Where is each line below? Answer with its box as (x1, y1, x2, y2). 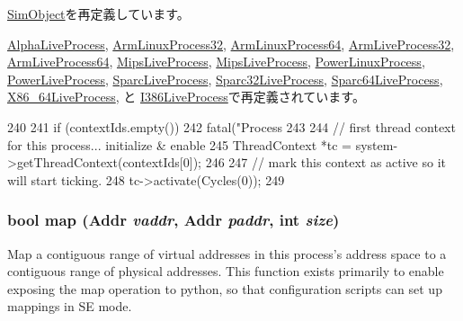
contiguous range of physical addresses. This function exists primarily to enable (7, 262, 444, 281)
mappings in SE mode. (7, 297, 132, 316)
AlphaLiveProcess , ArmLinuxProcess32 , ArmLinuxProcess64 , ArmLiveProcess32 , (7, 34, 455, 53)
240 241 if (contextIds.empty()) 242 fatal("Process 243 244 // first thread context (7, 117, 456, 136)
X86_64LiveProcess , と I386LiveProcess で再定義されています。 (7, 87, 365, 106)
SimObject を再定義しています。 (7, 4, 190, 22)
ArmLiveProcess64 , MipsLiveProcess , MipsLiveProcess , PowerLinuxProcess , (7, 52, 425, 71)
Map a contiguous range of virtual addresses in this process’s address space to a (7, 244, 447, 263)
